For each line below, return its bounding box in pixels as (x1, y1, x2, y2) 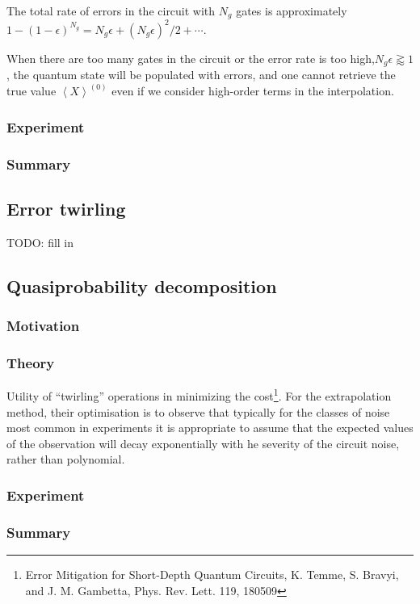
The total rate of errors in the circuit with (6, 2, 216, 19)
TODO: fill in (6, 233, 74, 250)
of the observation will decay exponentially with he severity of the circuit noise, (6, 434, 400, 451)
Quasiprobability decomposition (6, 273, 277, 298)
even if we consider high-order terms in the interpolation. (111, 82, 394, 99)
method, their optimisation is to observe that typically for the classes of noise (6, 403, 390, 420)
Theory (6, 353, 55, 373)
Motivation (6, 316, 80, 336)
